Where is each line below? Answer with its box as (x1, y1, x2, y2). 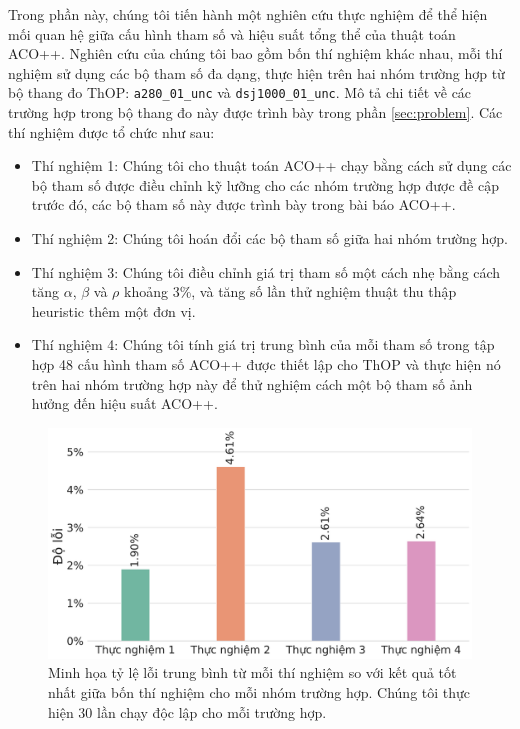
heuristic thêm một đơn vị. (31, 300, 196, 321)
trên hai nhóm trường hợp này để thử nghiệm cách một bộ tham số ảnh (31, 373, 473, 394)
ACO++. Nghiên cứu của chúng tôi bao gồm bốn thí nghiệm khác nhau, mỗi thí (8, 43, 503, 64)
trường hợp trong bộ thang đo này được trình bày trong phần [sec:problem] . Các (8, 102, 503, 123)
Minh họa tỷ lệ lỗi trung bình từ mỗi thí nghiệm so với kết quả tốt (48, 662, 457, 683)
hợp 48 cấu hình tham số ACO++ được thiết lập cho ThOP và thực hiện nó (31, 353, 501, 374)
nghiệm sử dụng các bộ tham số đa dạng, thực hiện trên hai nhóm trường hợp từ (8, 62, 505, 83)
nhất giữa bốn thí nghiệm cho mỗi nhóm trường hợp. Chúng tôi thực (48, 681, 471, 702)
